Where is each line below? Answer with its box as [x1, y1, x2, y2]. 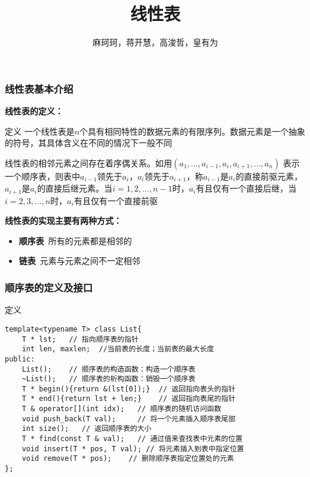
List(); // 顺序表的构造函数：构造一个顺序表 [22, 364, 196, 373]
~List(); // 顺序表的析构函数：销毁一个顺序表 [22, 375, 196, 384]
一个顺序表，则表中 [5, 169, 80, 182]
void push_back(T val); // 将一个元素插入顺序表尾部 [22, 414, 236, 423]
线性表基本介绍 [5, 81, 73, 96]
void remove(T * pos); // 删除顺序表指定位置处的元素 [22, 454, 234, 463]
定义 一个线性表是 [5, 124, 75, 137]
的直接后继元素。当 [37, 182, 113, 195]
